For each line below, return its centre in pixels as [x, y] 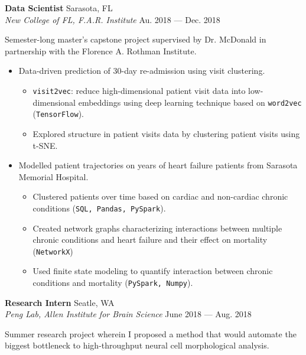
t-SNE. [45, 145]
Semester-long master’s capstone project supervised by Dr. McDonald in [136, 39]
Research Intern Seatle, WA [60, 302]
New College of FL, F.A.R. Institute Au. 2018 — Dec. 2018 [113, 19]
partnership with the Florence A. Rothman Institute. [101, 51]
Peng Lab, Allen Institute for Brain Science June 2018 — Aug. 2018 [128, 314]
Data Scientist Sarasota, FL [59, 8]
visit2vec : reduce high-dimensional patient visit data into [139, 90]
